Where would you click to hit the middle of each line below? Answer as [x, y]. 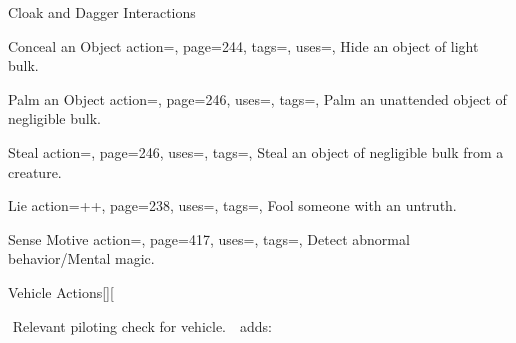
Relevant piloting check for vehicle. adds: [142, 325]
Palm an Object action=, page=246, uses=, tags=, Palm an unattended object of [257, 98]
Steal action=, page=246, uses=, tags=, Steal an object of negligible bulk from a [256, 151]
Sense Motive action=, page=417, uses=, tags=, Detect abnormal [209, 238]
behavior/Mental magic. [81, 258]
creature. [35, 171]
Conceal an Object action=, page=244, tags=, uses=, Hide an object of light [243, 45]
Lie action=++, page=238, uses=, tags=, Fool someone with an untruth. [232, 205]
